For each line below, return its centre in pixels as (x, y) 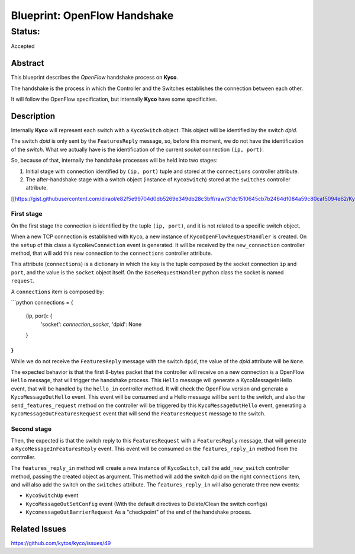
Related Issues (38, 529)
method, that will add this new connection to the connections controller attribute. (112, 253)
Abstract (28, 63)
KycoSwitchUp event (52, 495)
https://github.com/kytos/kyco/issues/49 (61, 543)
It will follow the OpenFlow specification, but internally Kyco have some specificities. (114, 99)
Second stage (31, 428)
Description (33, 116)
